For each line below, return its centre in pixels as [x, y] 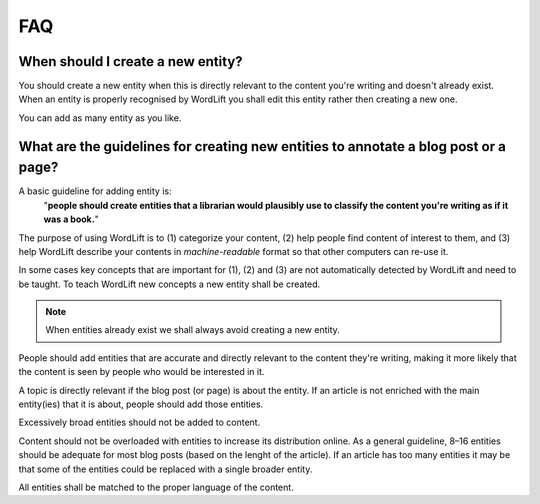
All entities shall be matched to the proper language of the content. [156, 487]
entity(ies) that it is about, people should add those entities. [141, 404]
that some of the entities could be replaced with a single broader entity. [165, 469]
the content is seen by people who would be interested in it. [141, 372]
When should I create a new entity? [131, 61]
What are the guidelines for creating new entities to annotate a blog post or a [262, 146]
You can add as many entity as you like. [100, 117]
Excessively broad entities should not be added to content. [139, 422]
